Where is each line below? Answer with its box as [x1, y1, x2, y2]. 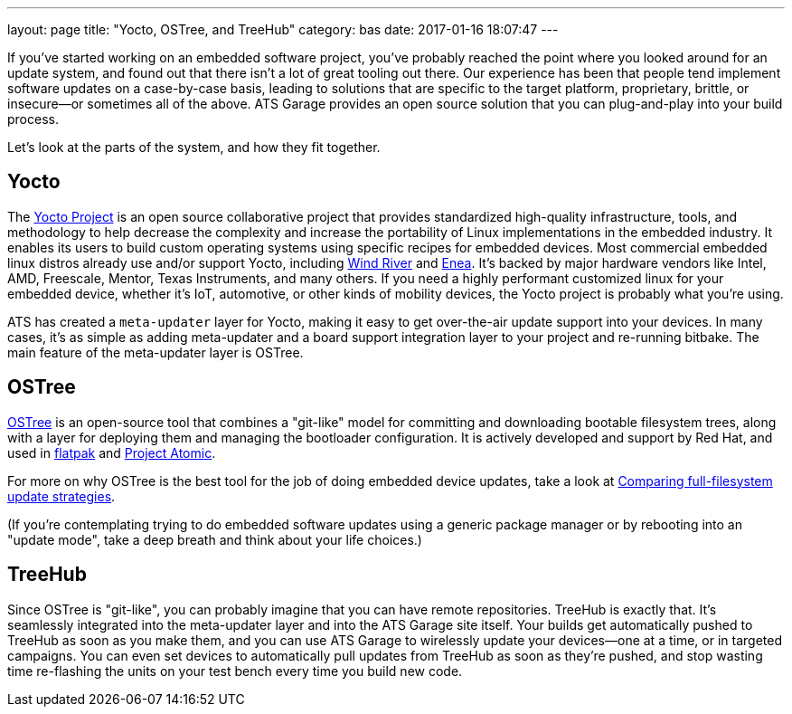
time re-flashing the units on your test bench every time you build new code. [7, 662, 463, 679]
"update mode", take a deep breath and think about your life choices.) [7, 531, 422, 547]
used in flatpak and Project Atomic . [7, 444, 216, 461]
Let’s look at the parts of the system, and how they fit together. [7, 139, 381, 155]
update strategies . [7, 488, 116, 504]
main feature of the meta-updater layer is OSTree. [7, 344, 304, 360]
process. [7, 111, 59, 127]
